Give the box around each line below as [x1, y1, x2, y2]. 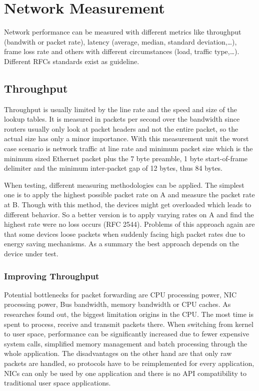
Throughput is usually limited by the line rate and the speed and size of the [4, 104, 237, 114]
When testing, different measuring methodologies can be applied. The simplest [4, 179, 244, 190]
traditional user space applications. [4, 377, 111, 388]
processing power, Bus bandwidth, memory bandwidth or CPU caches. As [4, 299, 231, 309]
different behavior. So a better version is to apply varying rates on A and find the [4, 209, 254, 219]
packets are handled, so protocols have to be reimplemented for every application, [4, 357, 254, 368]
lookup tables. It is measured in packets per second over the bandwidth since [4, 114, 240, 124]
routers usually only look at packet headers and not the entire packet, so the [4, 123, 238, 134]
